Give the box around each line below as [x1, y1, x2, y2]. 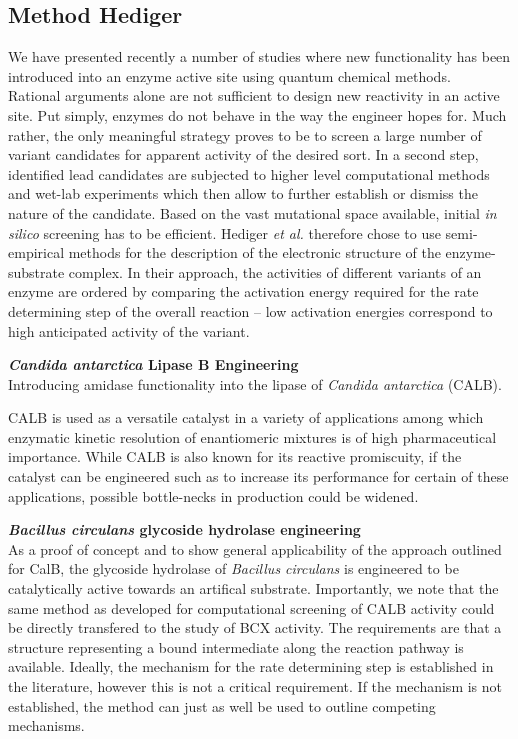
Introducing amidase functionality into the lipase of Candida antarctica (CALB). [8, 373, 502, 394]
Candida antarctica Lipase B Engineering [8, 354, 299, 375]
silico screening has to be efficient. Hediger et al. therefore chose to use [8, 222, 441, 243]
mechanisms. [8, 715, 85, 736]
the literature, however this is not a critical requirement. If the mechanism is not [8, 676, 503, 697]
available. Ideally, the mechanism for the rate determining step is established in [8, 656, 494, 677]
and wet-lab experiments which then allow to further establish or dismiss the [8, 183, 478, 204]
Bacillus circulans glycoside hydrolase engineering [8, 519, 361, 540]
